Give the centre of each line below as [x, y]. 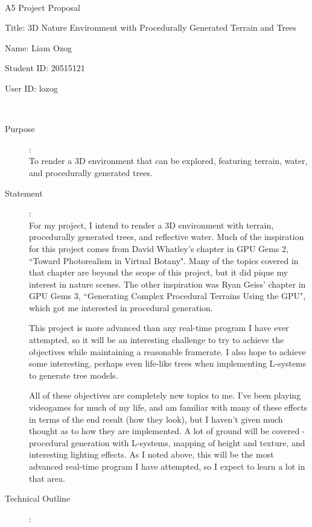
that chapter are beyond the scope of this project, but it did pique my [159, 272]
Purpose [20, 129]
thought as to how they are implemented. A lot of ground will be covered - [167, 431]
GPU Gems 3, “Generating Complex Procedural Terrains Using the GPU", [167, 296]
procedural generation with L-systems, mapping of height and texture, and [167, 442]
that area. [47, 478]
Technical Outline [38, 498]
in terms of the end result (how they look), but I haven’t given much [156, 419]
